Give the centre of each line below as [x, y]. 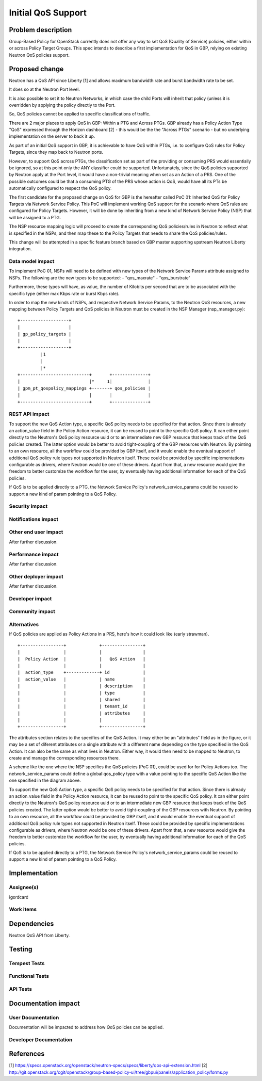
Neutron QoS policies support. [39, 55]
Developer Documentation [41, 1039]
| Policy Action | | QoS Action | [82, 659]
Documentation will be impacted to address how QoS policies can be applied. [86, 1027]
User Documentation [34, 1017]
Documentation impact [44, 1003]
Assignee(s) [24, 887]
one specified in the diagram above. [45, 780]
